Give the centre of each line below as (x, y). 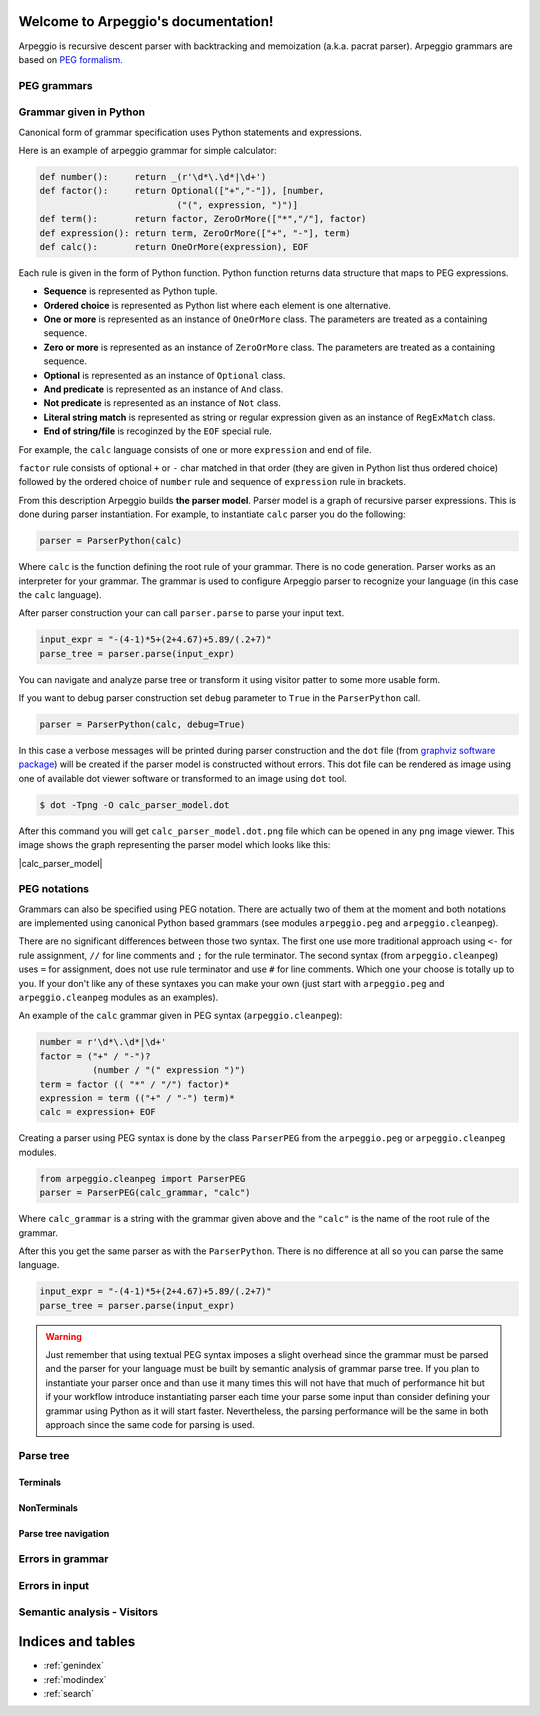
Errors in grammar (63, 1559)
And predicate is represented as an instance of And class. (163, 389)
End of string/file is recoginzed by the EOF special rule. (157, 431)
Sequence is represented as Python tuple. (130, 291)
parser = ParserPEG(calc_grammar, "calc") (145, 1193)
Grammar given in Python (81, 112)
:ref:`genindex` (74, 1666)
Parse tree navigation (64, 1533)
